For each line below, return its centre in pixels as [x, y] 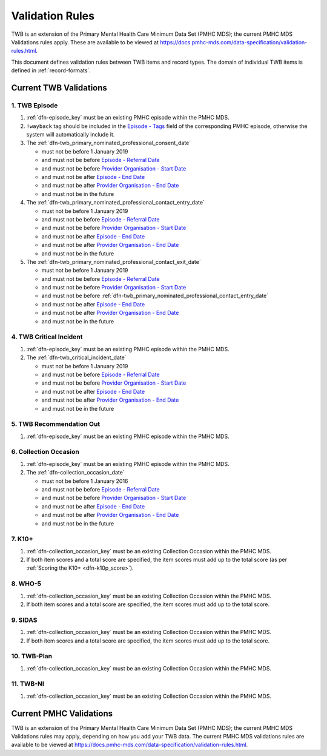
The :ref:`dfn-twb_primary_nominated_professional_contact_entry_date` [116, 203]
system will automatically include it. [71, 135]
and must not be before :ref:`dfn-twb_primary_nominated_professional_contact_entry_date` [155, 296]
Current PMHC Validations [62, 713]
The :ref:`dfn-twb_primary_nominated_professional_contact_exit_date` [114, 262]
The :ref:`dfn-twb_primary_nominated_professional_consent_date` [109, 143]
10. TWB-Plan [32, 656]
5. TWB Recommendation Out [56, 424]
